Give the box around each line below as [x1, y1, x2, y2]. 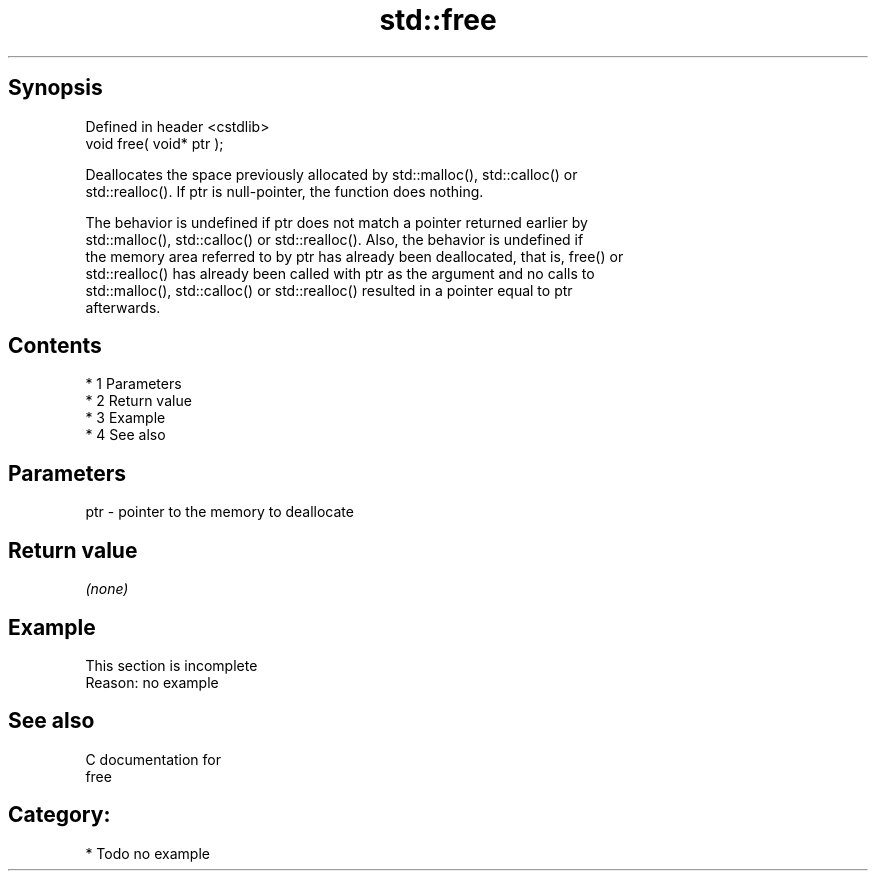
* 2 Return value [85, 392, 192, 410]
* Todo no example [85, 844, 210, 862]
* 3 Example [85, 409, 166, 427]
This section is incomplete [85, 656, 258, 674]
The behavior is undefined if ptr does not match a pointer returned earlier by [85, 213, 588, 231]
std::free [379, 3, 497, 37]
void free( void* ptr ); [85, 134, 224, 152]
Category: [8, 802, 111, 828]
